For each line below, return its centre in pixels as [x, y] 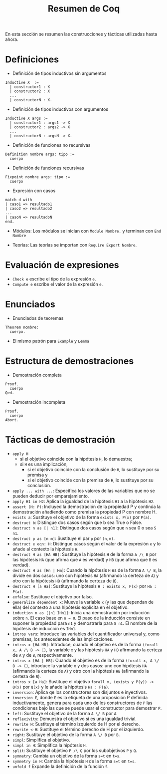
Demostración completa [37, 375]
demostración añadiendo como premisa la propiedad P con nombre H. [84, 512]
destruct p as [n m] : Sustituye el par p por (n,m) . [64, 538]
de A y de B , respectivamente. [43, 655]
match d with [19, 200]
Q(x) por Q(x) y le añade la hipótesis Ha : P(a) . [61, 687]
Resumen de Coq [84, 9]
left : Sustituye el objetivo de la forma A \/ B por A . [65, 713]
